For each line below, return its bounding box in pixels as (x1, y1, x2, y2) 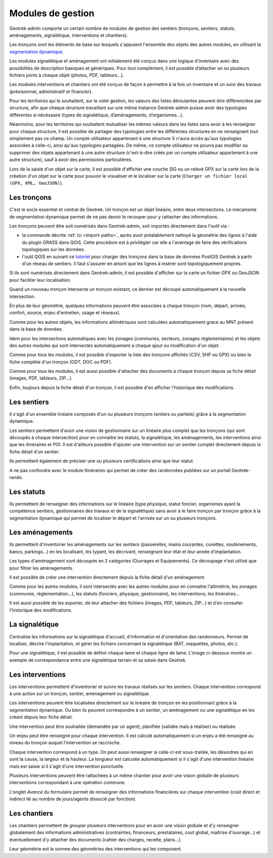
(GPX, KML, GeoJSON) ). (9, 180, 63, 186)
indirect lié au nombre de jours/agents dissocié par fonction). (9, 796, 136, 802)
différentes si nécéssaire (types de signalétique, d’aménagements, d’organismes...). (9, 112, 184, 118)
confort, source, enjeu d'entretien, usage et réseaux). (9, 310, 121, 316)
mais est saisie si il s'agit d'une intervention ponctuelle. (9, 763, 124, 769)
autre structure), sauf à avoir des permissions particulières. (9, 157, 133, 163)
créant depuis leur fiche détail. (9, 714, 73, 720)
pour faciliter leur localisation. (9, 277, 71, 283)
